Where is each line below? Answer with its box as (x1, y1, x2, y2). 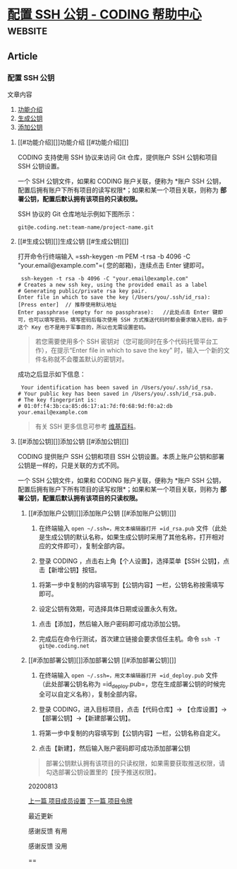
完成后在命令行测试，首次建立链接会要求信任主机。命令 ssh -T (38, 635, 221, 643)
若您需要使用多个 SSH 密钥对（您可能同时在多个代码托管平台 (35, 337, 212, 346)
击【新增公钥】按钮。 (38, 565, 101, 574)
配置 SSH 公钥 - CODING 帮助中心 (7, 6, 202, 23)
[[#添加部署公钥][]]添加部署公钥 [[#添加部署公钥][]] (28, 656, 176, 664)
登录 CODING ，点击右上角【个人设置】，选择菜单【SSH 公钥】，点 (38, 557, 230, 565)
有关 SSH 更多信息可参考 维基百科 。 (35, 422, 140, 431)
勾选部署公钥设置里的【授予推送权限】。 (45, 768, 161, 776)
